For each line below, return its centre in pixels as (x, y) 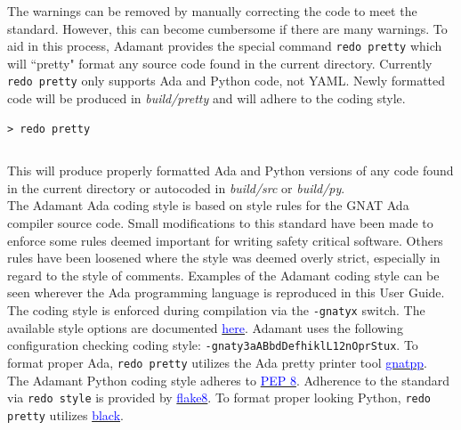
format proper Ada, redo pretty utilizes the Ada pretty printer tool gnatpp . (217, 362)
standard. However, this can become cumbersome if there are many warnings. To (227, 28)
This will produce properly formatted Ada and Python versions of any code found (230, 170)
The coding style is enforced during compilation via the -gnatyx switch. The (216, 310)
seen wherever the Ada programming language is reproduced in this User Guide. (226, 292)
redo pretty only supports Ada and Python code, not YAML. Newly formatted (226, 81)
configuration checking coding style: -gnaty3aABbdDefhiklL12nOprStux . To (213, 345)
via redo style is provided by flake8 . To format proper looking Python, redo (219, 398)
